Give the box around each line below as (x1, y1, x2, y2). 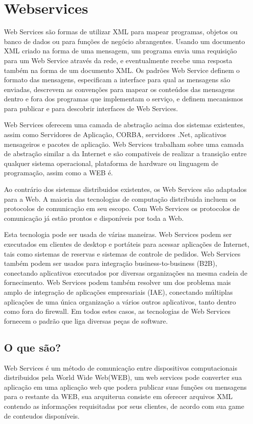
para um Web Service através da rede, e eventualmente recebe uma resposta (4, 55, 232, 65)
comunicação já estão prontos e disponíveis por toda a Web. (4, 212, 184, 223)
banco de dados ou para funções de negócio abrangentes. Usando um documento (4, 36, 245, 46)
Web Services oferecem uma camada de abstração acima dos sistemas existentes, (4, 119, 245, 130)
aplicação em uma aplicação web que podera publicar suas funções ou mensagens (4, 381, 247, 392)
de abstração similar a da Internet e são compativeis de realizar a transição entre (4, 148, 247, 159)
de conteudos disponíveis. (4, 410, 80, 421)
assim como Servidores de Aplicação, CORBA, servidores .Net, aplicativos (4, 129, 227, 140)
